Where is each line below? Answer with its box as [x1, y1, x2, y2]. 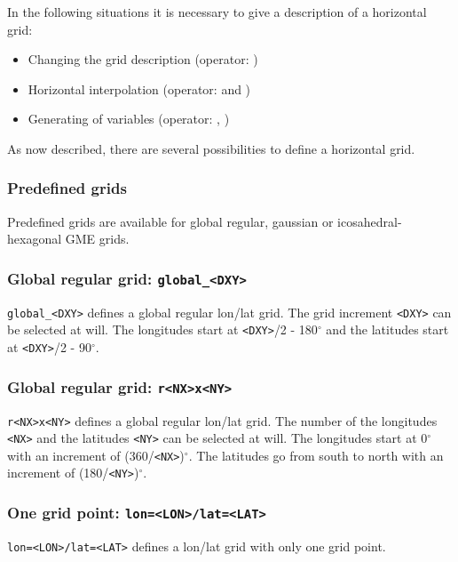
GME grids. [65, 229, 130, 248]
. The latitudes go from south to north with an [188, 446, 444, 464]
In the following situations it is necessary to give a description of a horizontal [7, 3, 427, 20]
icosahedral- [337, 212, 402, 230]
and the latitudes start [326, 320, 449, 339]
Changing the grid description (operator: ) [28, 50, 258, 68]
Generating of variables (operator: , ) [28, 109, 230, 128]
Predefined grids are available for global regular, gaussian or [7, 212, 334, 230]
